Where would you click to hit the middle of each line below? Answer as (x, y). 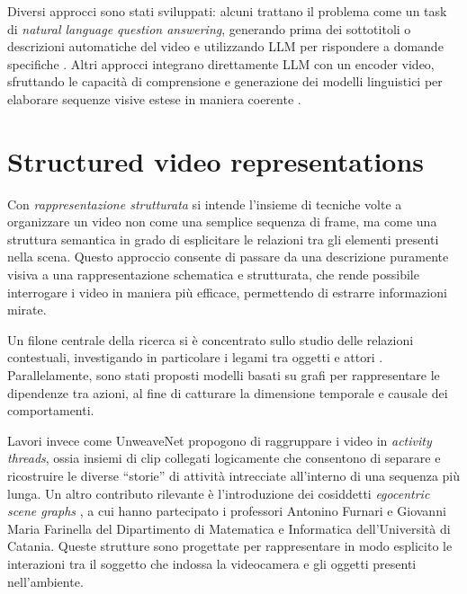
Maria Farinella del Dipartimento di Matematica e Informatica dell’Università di (229, 528)
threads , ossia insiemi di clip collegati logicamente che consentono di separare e (224, 458)
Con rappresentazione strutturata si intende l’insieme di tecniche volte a (205, 204)
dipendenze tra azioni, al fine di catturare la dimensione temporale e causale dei (228, 392)
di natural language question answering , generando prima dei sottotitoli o (209, 28)
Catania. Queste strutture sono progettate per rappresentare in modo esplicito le (230, 546)
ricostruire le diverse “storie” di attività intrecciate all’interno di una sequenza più (234, 475)
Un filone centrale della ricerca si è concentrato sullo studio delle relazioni (211, 339)
